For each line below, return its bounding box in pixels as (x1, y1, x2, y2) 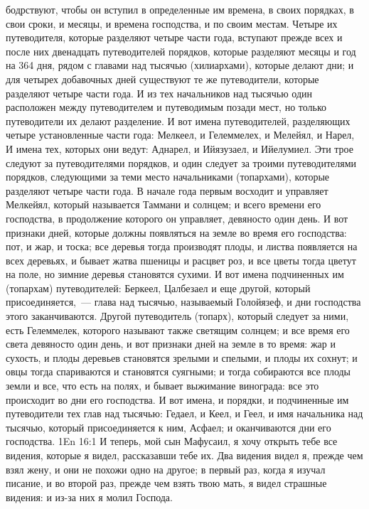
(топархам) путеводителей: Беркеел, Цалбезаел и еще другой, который (6, 280, 311, 295)
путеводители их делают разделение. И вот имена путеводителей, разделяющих (6, 113, 351, 128)
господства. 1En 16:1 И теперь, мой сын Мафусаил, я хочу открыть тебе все (6, 434, 338, 449)
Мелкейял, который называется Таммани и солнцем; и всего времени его (6, 197, 321, 212)
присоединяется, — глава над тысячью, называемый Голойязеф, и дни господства (6, 294, 361, 309)
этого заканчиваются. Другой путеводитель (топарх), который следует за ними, (6, 309, 349, 323)
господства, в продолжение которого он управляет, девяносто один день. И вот (6, 210, 348, 225)
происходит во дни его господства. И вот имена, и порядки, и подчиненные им (6, 392, 349, 407)
